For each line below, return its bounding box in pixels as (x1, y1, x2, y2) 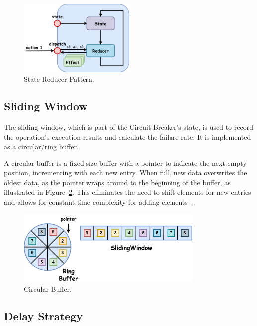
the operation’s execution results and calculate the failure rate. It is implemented (4, 131, 251, 142)
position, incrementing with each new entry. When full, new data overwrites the (4, 167, 247, 178)
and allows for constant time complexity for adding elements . (4, 197, 193, 207)
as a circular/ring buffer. (4, 141, 79, 152)
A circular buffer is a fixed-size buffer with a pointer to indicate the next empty (4, 158, 247, 168)
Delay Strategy (4, 308, 83, 323)
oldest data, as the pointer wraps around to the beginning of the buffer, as (4, 177, 231, 187)
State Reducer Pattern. (24, 74, 94, 84)
